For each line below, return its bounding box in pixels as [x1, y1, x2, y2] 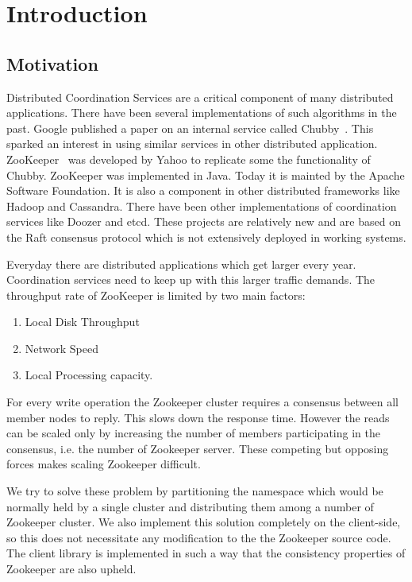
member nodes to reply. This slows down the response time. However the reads [6, 409, 390, 425]
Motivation [6, 51, 98, 76]
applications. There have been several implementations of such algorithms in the [6, 104, 397, 121]
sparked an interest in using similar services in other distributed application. [6, 135, 378, 152]
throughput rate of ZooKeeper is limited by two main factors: [6, 286, 306, 303]
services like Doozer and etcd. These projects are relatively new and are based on [6, 213, 401, 230]
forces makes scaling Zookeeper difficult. [6, 456, 201, 472]
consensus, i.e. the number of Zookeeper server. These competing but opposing [6, 440, 389, 456]
